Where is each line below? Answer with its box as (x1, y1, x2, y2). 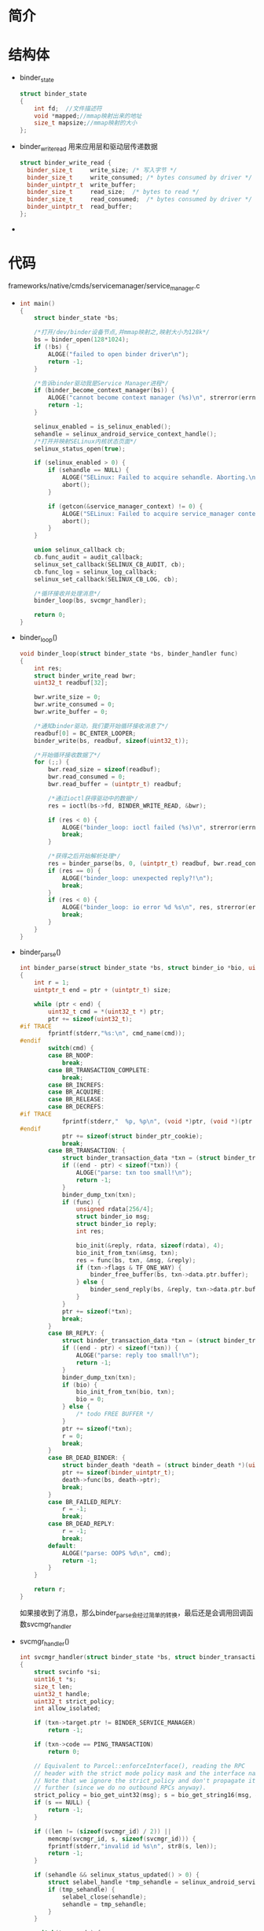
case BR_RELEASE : (48, 1096, 104, 1104)
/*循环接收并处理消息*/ (34, 589, 101, 597)
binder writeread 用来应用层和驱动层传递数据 (19, 142, 159, 153)
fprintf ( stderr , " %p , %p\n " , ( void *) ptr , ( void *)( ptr (61, 1117, 253, 1125)
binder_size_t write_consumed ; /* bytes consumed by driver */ (27, 173, 253, 181)
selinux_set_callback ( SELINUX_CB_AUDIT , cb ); (34, 560, 186, 568)
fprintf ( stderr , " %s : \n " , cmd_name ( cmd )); (48, 1030, 186, 1038)
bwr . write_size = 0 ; (34, 693, 101, 701)
